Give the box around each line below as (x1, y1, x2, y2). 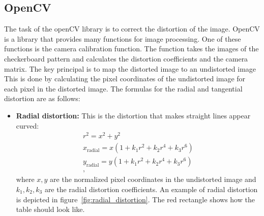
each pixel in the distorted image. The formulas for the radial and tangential (4, 83, 243, 94)
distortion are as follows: (4, 93, 80, 104)
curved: (16, 120, 39, 131)
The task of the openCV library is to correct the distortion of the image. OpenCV (4, 23, 260, 34)
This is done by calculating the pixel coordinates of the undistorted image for (4, 73, 246, 84)
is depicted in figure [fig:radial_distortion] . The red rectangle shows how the (16, 194, 255, 204)
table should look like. (16, 204, 85, 214)
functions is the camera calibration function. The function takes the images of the (4, 43, 259, 54)
